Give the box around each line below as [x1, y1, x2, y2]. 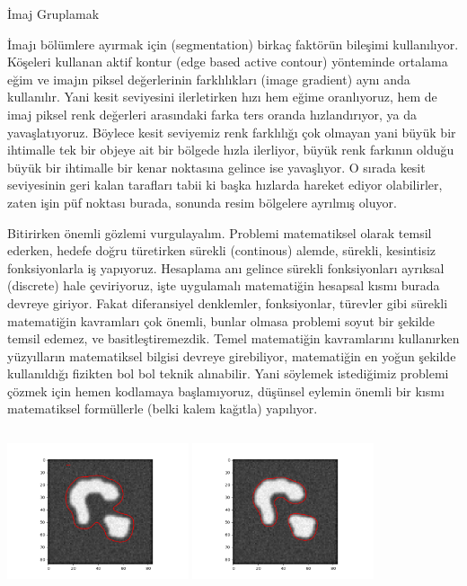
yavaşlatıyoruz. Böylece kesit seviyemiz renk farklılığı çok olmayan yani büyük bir [7, 122, 456, 141]
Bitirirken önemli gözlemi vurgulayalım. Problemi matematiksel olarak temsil [7, 223, 432, 242]
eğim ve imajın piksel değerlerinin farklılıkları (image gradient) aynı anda [7, 69, 410, 88]
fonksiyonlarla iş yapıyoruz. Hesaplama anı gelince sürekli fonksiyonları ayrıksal [7, 258, 445, 277]
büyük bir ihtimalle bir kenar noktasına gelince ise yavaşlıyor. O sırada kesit [7, 157, 426, 176]
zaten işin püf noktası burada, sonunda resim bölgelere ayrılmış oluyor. [7, 192, 397, 211]
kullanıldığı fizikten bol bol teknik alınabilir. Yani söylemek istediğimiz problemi [7, 364, 449, 383]
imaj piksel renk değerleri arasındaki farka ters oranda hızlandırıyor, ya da [7, 104, 418, 123]
